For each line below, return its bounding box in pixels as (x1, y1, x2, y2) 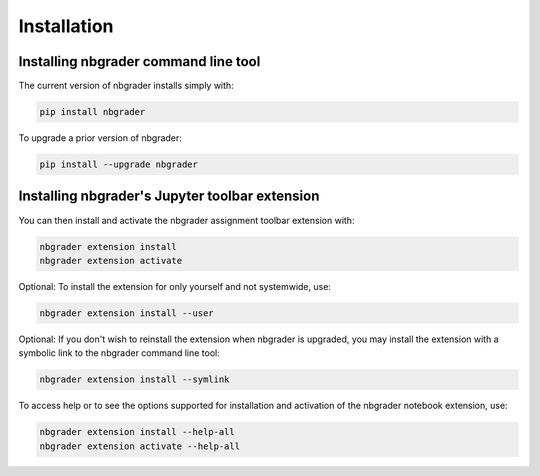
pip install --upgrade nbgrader (39, 159, 199, 170)
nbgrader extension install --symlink (39, 374, 230, 385)
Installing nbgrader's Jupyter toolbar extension (18, 188, 320, 205)
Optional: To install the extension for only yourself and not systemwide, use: (18, 280, 332, 292)
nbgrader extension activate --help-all (39, 440, 240, 452)
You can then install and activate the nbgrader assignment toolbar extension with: (18, 214, 355, 226)
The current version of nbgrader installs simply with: (18, 80, 234, 92)
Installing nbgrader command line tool (18, 53, 261, 70)
